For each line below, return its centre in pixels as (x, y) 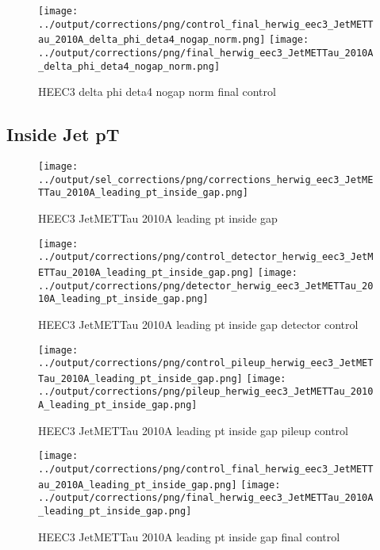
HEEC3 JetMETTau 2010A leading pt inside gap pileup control (193, 430)
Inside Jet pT (63, 134)
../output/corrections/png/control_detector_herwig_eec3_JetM (206, 257)
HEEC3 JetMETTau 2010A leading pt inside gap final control (189, 536)
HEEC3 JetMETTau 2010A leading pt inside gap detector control (198, 324)
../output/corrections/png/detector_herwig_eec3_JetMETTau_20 (206, 286)
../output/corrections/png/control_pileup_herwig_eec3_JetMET (206, 363)
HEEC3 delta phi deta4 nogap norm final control (157, 92)
